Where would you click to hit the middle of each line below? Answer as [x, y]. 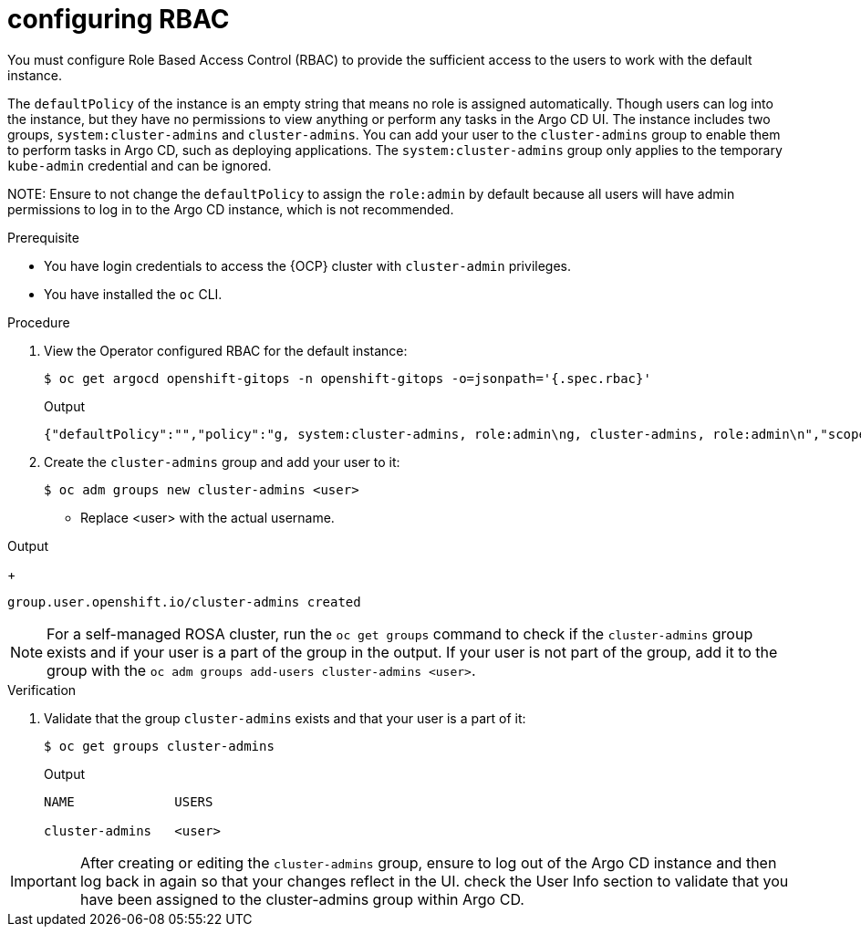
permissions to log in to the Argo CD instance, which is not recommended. [231, 209]
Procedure [39, 322]
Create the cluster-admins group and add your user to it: [222, 462]
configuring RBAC [119, 19]
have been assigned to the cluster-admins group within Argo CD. [302, 899]
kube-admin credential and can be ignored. [140, 165]
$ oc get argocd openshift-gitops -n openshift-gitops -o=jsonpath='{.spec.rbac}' [348, 378]
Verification [42, 690]
